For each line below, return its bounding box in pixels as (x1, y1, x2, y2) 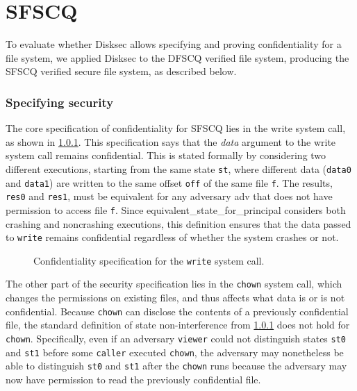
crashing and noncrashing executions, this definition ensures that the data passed (6, 216, 351, 231)
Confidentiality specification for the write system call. (33, 253, 265, 267)
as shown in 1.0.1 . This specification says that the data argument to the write (6, 134, 336, 149)
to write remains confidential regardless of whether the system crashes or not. (6, 230, 339, 244)
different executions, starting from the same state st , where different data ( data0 (6, 161, 351, 176)
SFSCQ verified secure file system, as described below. (6, 64, 237, 78)
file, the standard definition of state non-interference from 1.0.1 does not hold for (6, 317, 350, 332)
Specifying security (6, 93, 114, 110)
